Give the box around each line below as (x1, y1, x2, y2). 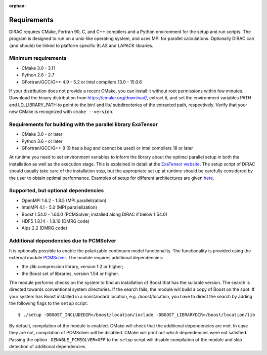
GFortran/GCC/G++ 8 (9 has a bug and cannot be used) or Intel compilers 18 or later (21, 145, 193, 151)
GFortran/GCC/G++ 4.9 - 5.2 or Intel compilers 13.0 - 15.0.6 (21, 79, 142, 85)
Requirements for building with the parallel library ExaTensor (9, 121, 158, 128)
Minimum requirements (9, 55, 67, 62)
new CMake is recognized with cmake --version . (9, 109, 114, 115)
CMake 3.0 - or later (21, 131, 63, 137)
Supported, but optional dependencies (9, 187, 104, 194)
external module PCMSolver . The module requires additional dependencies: (9, 254, 163, 260)
